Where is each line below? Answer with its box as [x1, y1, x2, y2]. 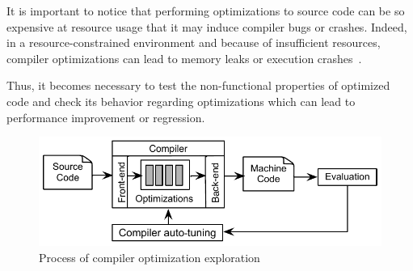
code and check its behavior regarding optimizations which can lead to [6, 92, 356, 109]
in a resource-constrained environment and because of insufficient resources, [6, 34, 381, 51]
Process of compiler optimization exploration [39, 249, 260, 266]
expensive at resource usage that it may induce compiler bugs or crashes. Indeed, [6, 18, 407, 35]
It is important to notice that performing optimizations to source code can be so [6, 2, 405, 19]
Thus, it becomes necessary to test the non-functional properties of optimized [6, 77, 390, 94]
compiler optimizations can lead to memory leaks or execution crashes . [6, 49, 362, 66]
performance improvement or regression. [6, 108, 205, 125]
